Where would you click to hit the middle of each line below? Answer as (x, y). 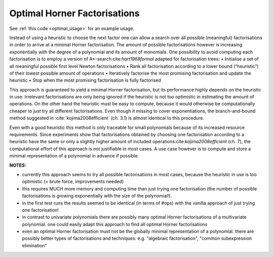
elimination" (35, 245)
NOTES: (18, 165)
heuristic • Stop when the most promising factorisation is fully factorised (85, 80)
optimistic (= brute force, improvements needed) (73, 182)
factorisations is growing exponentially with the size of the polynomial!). (97, 196)
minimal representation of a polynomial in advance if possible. (74, 156)
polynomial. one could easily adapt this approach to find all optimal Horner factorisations (115, 224)
